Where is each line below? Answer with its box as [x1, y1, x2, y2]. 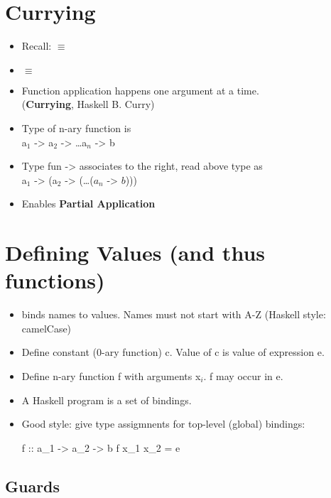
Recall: [21, 38, 52, 53]
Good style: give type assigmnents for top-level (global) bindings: [21, 416, 305, 431]
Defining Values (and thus [5, 238, 265, 267]
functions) [5, 266, 105, 295]
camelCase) [21, 320, 72, 335]
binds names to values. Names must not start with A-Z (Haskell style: [21, 307, 326, 322]
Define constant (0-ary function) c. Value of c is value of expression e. [21, 345, 325, 359]
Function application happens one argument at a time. [21, 82, 259, 97]
